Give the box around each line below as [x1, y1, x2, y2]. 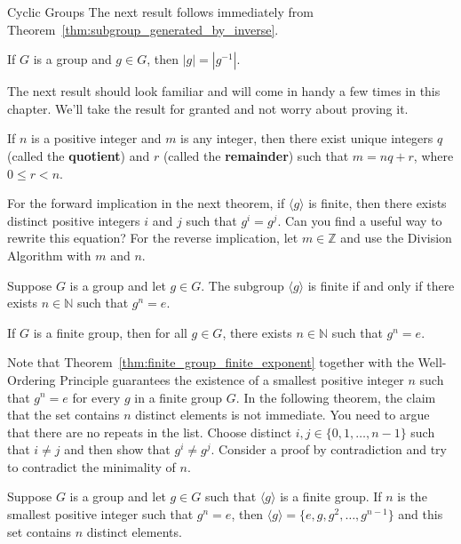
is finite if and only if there [307, 276, 455, 294]
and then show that [64, 440, 171, 459]
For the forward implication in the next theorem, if [7, 194, 285, 212]
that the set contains [7, 405, 120, 424]
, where [413, 146, 454, 164]
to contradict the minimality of [7, 457, 176, 476]
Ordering [7, 370, 56, 388]
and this [398, 505, 443, 524]
